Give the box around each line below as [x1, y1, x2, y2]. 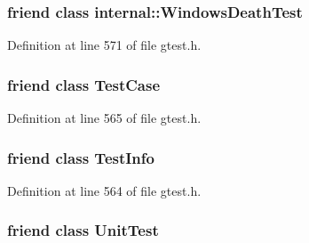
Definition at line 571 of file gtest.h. [7, 36, 202, 54]
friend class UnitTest [7, 219, 159, 241]
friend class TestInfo [7, 146, 154, 168]
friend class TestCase [7, 73, 161, 95]
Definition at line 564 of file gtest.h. [7, 181, 202, 199]
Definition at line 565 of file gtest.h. [7, 109, 202, 127]
